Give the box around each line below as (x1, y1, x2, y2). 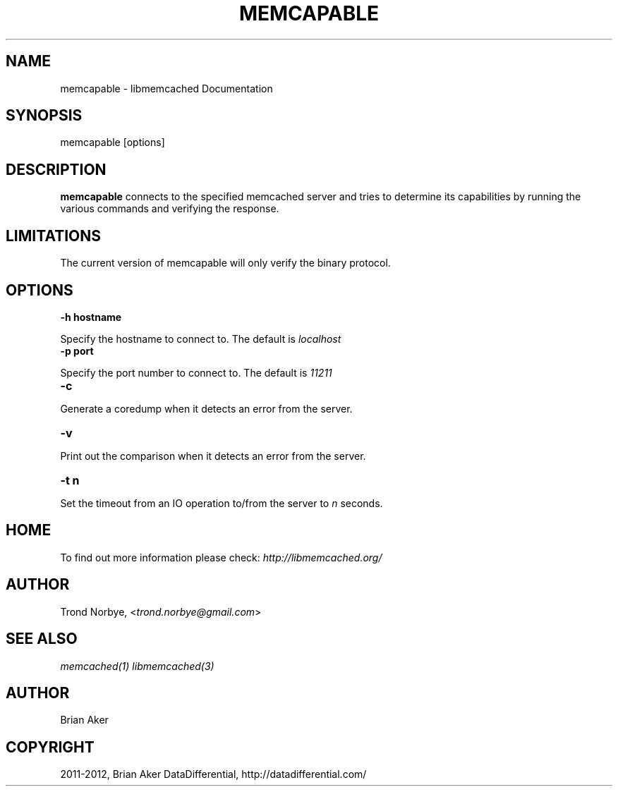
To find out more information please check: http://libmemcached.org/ (60, 551, 382, 563)
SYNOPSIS (6, 106, 83, 125)
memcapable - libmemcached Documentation (60, 82, 273, 95)
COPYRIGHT (6, 738, 95, 756)
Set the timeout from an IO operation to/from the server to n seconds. (60, 496, 383, 509)
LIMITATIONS (6, 226, 102, 245)
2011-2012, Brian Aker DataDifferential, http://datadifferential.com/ (60, 768, 367, 781)
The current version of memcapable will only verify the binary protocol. (60, 257, 391, 269)
